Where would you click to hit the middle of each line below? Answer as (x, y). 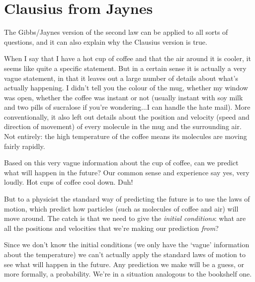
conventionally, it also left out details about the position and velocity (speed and (127, 116)
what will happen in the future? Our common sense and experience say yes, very (127, 172)
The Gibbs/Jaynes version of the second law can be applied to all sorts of (116, 32)
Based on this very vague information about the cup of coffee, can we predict (121, 163)
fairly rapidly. (25, 146)
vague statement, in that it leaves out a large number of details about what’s (121, 78)
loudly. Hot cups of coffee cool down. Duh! (69, 182)
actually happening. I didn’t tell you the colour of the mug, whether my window (126, 88)
